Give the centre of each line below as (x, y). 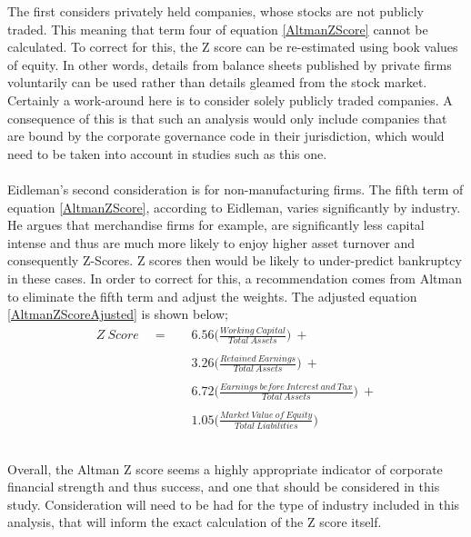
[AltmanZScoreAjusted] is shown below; (118, 314)
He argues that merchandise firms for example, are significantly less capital (216, 225)
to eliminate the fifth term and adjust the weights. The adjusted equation (212, 296)
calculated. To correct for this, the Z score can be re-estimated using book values (233, 47)
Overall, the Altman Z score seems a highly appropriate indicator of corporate (225, 468)
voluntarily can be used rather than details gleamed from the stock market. (217, 82)
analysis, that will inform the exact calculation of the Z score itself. (195, 522)
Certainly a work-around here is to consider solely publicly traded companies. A (230, 99)
